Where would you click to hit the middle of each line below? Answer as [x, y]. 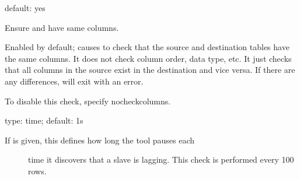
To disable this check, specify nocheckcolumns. [88, 101]
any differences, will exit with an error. [74, 81]
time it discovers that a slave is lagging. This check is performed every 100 [161, 159]
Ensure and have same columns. [62, 27]
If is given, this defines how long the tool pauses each [100, 140]
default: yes [25, 8]
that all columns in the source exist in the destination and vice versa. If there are [150, 70]
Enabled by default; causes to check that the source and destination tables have [147, 47]
